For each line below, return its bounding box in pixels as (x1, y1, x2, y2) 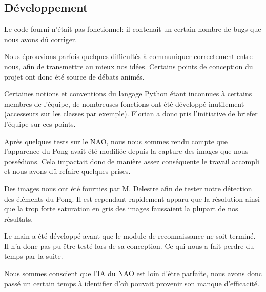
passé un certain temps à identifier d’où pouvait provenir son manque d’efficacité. (4, 278, 259, 288)
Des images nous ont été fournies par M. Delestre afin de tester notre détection (4, 183, 252, 193)
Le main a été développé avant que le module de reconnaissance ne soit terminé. (4, 230, 256, 241)
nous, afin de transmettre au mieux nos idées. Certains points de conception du (4, 61, 253, 71)
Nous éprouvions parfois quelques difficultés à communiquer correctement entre (4, 51, 253, 62)
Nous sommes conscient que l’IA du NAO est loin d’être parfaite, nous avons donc (4, 268, 262, 279)
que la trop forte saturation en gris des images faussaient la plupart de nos (4, 203, 238, 214)
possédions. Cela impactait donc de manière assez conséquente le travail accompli (4, 155, 259, 166)
